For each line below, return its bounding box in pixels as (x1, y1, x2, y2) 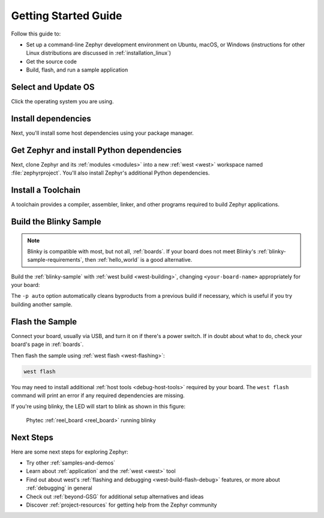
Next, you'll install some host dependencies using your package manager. (11, 129, 194, 137)
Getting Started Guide (11, 9, 122, 22)
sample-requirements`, (27, 256, 84, 264)
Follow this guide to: (11, 30, 61, 37)
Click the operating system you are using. (11, 98, 114, 105)
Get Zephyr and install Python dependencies (11, 145, 182, 155)
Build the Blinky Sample (11, 217, 101, 227)
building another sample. (11, 301, 73, 308)
